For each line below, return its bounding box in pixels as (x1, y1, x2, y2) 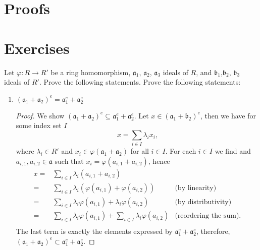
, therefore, (196, 226, 230, 236)
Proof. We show (16, 110, 65, 120)
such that (55, 155, 84, 166)
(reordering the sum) (175, 212, 239, 220)
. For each (165, 146, 196, 156)
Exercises (4, 37, 70, 58)
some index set (16, 120, 62, 131)
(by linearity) (175, 184, 217, 192)
